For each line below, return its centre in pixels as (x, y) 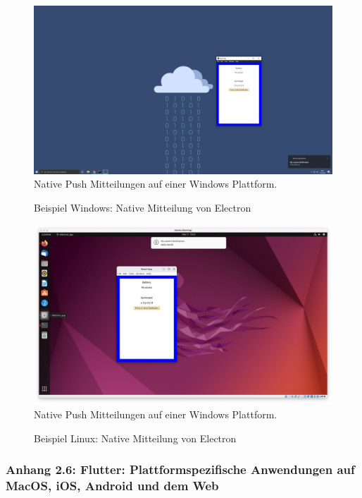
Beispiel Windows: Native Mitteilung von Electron (143, 207)
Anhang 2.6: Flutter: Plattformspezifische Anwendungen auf (180, 469)
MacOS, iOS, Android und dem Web (112, 485)
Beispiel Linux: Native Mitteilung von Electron (135, 438)
